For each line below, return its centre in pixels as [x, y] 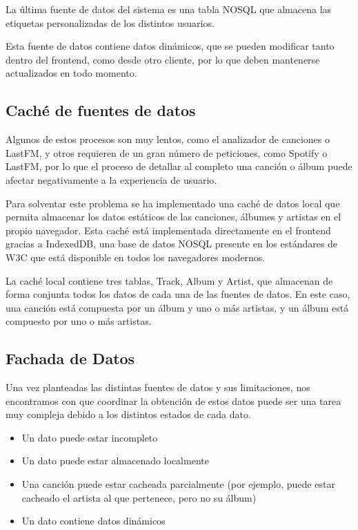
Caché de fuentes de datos [101, 110]
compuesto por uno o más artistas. [79, 321]
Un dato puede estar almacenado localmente [115, 461]
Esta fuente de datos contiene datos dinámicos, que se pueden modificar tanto [170, 46]
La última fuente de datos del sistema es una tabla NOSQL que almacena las [169, 9]
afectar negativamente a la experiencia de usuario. [111, 179]
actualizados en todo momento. [71, 73]
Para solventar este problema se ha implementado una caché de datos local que [173, 203]
